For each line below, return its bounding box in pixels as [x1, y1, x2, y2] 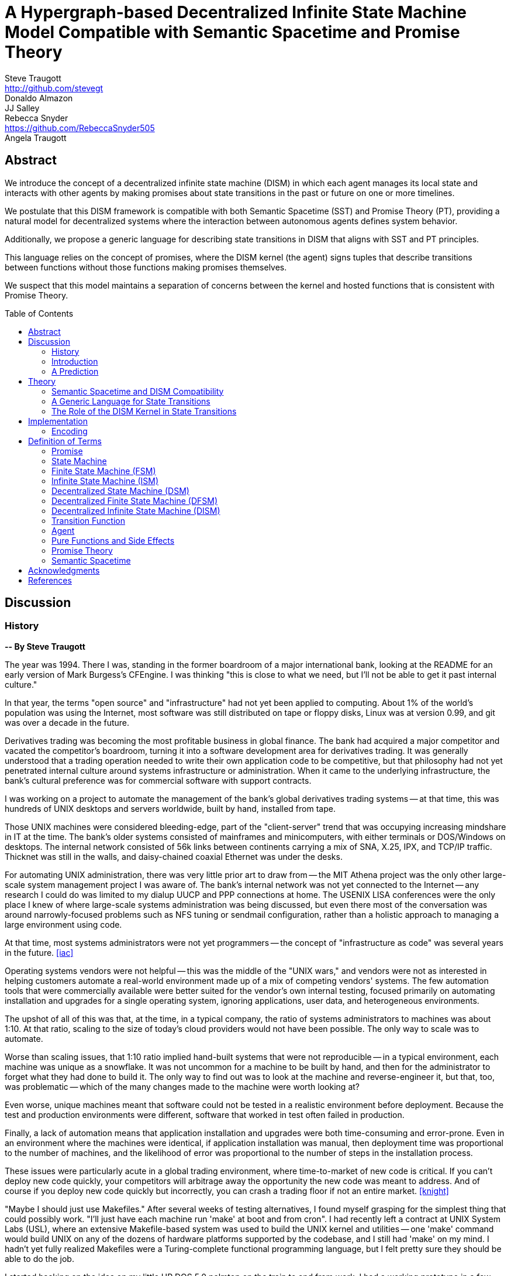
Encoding [51, 426, 88, 436]
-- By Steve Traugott [5, 641, 85, 651]
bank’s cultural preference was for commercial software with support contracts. [5, 775, 312, 786]
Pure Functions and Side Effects [51, 535, 175, 546]
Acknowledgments [28, 565, 100, 575]
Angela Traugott [5, 132, 67, 143]
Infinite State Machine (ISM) [51, 475, 158, 486]
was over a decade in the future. [5, 717, 130, 728]
